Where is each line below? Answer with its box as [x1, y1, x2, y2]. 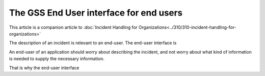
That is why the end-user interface [9, 65, 79, 71]
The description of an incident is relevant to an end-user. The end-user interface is [9, 40, 177, 46]
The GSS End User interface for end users [9, 7, 183, 18]
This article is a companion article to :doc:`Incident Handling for [9, 24, 138, 30]
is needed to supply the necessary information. [9, 56, 105, 62]
